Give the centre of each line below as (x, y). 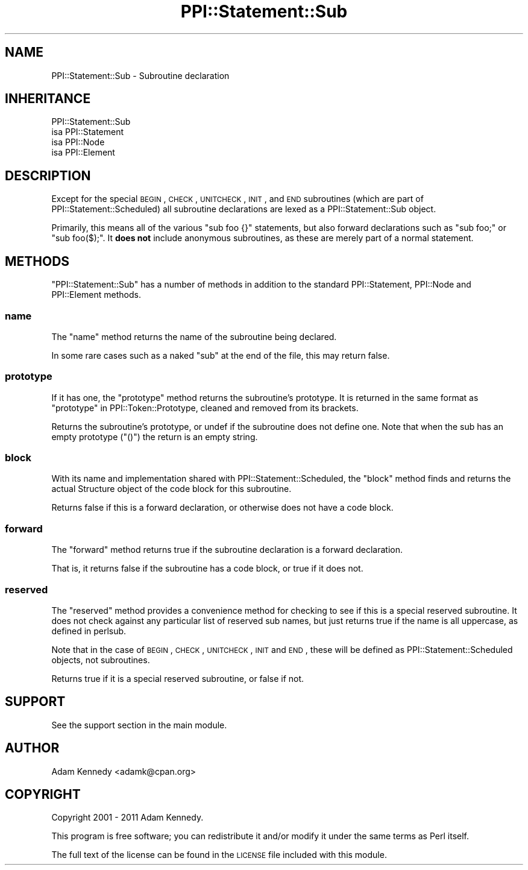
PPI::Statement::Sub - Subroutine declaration (140, 75)
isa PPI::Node (78, 142)
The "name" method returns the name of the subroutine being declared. (194, 336)
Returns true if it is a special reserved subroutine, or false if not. (178, 678)
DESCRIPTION (48, 175)
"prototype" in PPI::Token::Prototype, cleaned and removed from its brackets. (205, 408)
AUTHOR (32, 748)
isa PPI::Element (83, 153)
